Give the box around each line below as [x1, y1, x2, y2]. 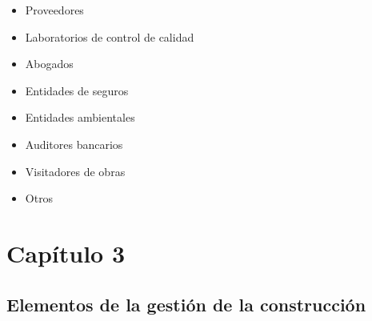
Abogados [25, 55, 74, 72]
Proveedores [25, 2, 84, 18]
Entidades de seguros [25, 82, 129, 98]
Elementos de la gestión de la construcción [6, 291, 366, 316]
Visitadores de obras [25, 163, 126, 179]
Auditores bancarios [25, 135, 123, 152]
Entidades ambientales [25, 109, 135, 126]
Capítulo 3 [6, 236, 126, 269]
